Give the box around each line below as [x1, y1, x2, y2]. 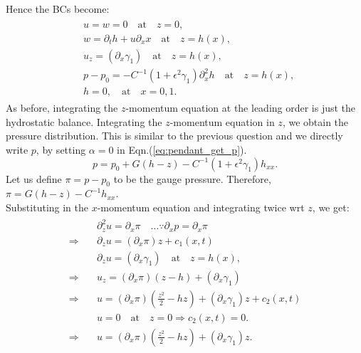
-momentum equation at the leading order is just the [125, 100, 356, 115]
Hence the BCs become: [6, 1, 110, 16]
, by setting [36, 142, 86, 157]
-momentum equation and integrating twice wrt [97, 200, 305, 215]
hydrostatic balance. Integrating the [6, 114, 162, 129]
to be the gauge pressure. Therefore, [113, 171, 271, 186]
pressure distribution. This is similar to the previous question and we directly [6, 128, 343, 143]
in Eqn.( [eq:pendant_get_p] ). [117, 142, 247, 157]
